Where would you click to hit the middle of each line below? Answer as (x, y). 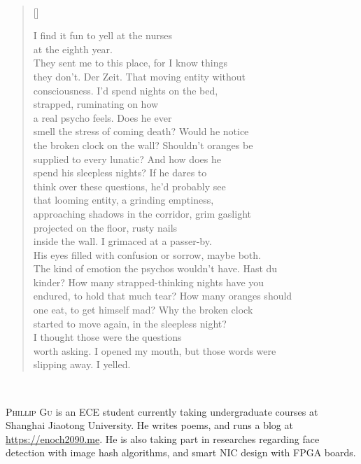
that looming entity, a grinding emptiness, (123, 200)
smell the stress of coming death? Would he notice (141, 131)
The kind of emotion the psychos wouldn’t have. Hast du (155, 268)
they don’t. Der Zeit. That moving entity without (139, 76)
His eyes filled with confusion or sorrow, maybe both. (147, 254)
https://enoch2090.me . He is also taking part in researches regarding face (163, 438)
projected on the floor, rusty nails (105, 227)
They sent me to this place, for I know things (130, 63)
